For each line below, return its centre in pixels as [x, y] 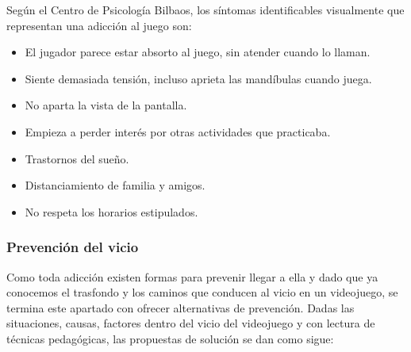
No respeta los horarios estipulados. [111, 211]
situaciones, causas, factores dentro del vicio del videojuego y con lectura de [191, 323]
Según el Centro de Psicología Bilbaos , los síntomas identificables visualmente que [205, 10]
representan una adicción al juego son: [99, 25]
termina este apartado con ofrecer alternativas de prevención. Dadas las [181, 307]
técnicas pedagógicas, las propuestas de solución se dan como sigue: [170, 338]
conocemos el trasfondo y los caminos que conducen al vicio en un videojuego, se [202, 292]
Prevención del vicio [73, 247]
